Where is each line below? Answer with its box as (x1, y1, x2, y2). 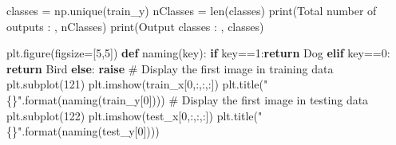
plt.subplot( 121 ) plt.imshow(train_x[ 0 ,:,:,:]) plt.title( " (6, 76, 268, 92)
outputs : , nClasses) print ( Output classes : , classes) (6, 18, 264, 34)
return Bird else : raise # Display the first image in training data (6, 60, 334, 76)
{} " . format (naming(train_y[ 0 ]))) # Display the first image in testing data (6, 91, 369, 108)
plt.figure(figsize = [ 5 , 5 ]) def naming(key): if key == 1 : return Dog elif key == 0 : (6, 45, 390, 61)
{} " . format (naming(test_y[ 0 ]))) (6, 123, 160, 139)
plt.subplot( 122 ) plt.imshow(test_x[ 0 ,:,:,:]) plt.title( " (6, 107, 263, 123)
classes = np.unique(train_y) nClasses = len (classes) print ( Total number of (6, 2, 377, 18)
